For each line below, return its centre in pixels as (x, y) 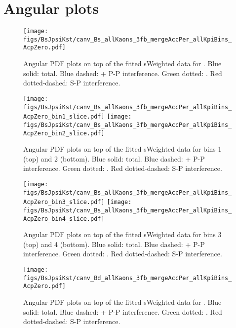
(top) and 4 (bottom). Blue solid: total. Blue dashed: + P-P (114, 244)
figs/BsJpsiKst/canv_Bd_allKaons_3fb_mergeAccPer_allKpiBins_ (128, 278)
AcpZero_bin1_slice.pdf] (64, 117)
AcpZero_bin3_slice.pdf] (64, 202)
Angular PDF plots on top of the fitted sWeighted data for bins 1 (122, 149)
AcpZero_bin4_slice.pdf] (64, 219)
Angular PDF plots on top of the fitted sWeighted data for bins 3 (122, 234)
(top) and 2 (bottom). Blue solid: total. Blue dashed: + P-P (114, 158)
